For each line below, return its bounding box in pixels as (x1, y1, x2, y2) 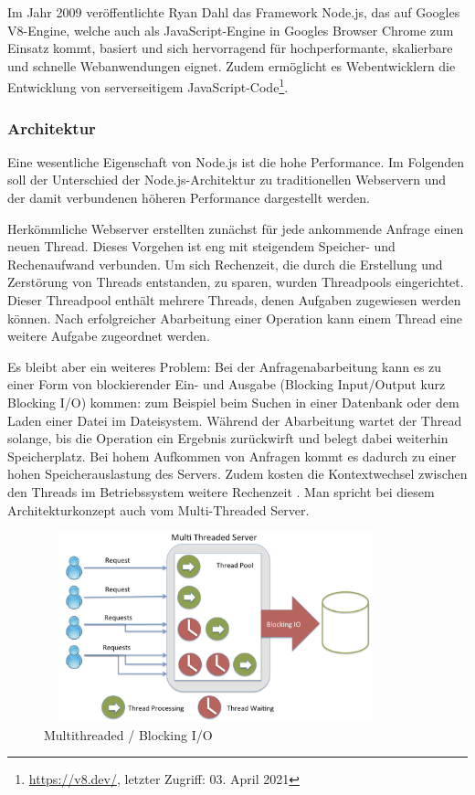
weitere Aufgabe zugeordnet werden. (7, 326, 210, 345)
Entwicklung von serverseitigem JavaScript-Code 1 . (7, 75, 289, 97)
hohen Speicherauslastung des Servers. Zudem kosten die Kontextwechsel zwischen (7, 464, 468, 483)
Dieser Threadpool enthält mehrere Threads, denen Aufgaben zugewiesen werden (7, 291, 461, 309)
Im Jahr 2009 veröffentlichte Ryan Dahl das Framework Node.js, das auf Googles (7, 3, 460, 21)
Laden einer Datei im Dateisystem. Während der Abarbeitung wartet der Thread (7, 410, 462, 429)
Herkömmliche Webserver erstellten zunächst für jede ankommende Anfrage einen (7, 218, 464, 238)
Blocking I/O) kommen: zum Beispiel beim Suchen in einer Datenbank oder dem (7, 392, 459, 411)
